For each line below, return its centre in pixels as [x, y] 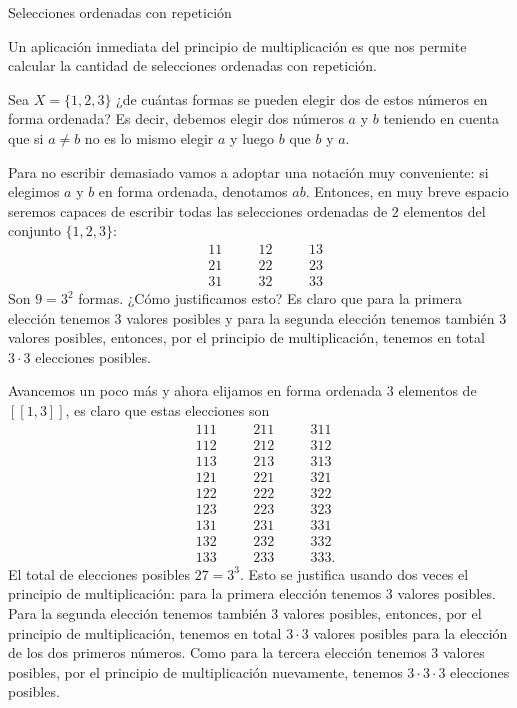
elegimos [34, 191]
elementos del [444, 210]
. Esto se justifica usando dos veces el [354, 573]
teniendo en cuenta [441, 118]
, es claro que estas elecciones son [167, 410]
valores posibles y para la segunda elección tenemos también [310, 317]
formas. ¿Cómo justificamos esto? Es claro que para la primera [270, 298]
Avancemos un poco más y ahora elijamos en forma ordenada [195, 390]
